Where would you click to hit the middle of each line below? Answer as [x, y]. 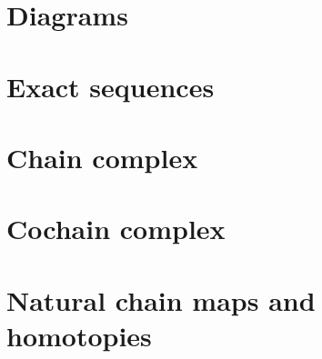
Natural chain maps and [161, 299]
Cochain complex [116, 229]
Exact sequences [111, 86]
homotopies [79, 335]
